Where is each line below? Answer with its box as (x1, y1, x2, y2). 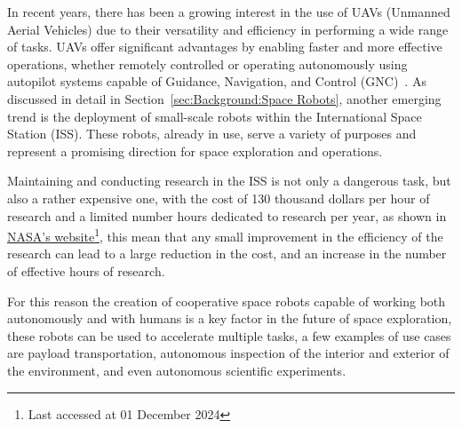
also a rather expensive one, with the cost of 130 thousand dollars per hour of (7, 188, 430, 207)
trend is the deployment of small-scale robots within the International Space (7, 107, 422, 125)
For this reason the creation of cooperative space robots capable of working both (7, 291, 446, 310)
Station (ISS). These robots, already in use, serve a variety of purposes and (7, 124, 417, 143)
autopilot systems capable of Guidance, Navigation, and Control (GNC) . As (7, 72, 426, 91)
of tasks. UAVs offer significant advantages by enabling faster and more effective (7, 37, 442, 56)
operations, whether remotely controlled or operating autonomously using (7, 54, 408, 73)
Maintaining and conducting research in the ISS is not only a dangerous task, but (7, 171, 451, 190)
